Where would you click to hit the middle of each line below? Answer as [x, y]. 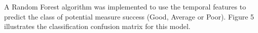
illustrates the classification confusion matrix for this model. [97, 26]
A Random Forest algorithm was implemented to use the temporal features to [125, 6]
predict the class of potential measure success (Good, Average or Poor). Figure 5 [129, 16]
